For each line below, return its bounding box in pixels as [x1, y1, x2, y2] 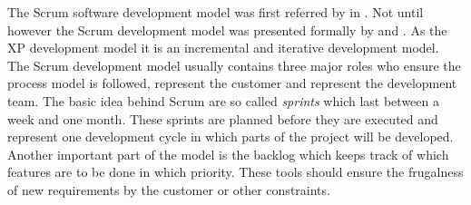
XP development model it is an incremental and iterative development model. [7, 38, 439, 57]
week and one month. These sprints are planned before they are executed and [7, 109, 438, 128]
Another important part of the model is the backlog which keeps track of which [7, 144, 449, 163]
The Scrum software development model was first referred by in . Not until [7, 3, 424, 21]
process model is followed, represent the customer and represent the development [7, 73, 457, 93]
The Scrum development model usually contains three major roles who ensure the [7, 55, 461, 74]
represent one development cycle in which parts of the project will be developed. [7, 127, 454, 146]
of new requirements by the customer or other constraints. [7, 180, 330, 199]
